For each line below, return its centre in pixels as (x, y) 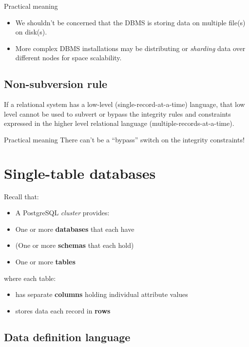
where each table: (30, 278)
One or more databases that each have (75, 229)
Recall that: (21, 196)
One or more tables (45, 262)
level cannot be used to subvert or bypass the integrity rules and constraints (117, 113)
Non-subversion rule (56, 84)
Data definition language (67, 337)
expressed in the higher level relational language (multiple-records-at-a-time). (119, 123)
